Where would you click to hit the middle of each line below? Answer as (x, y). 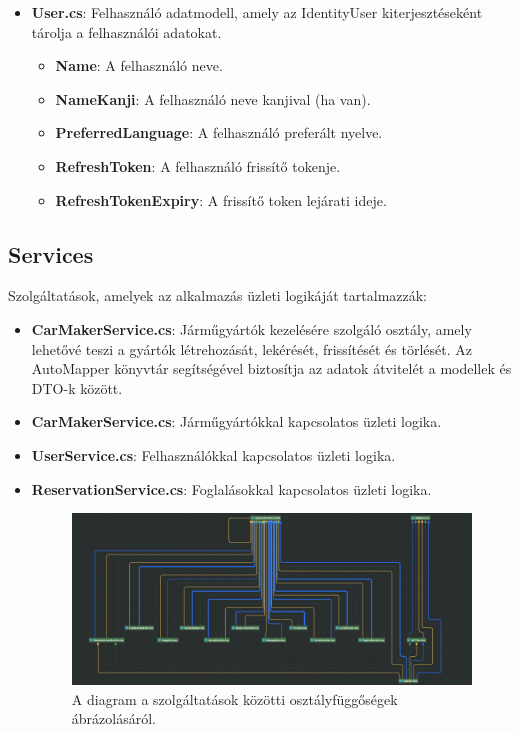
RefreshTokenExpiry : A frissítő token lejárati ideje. (221, 199)
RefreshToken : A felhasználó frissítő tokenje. (198, 165)
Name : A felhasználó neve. (139, 65)
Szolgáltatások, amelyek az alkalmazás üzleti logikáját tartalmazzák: (218, 295)
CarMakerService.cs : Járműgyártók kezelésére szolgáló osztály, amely (251, 328)
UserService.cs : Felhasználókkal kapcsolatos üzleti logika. (213, 454)
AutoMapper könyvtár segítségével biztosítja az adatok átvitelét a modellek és (271, 368)
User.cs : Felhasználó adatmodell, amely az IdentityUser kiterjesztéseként (257, 12)
